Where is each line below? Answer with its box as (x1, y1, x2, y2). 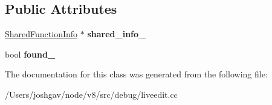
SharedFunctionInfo (5, 28, 78, 40)
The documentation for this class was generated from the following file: (5, 68, 268, 80)
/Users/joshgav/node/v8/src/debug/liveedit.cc (5, 88, 178, 100)
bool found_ (5, 47, 56, 60)
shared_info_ (87, 28, 146, 40)
